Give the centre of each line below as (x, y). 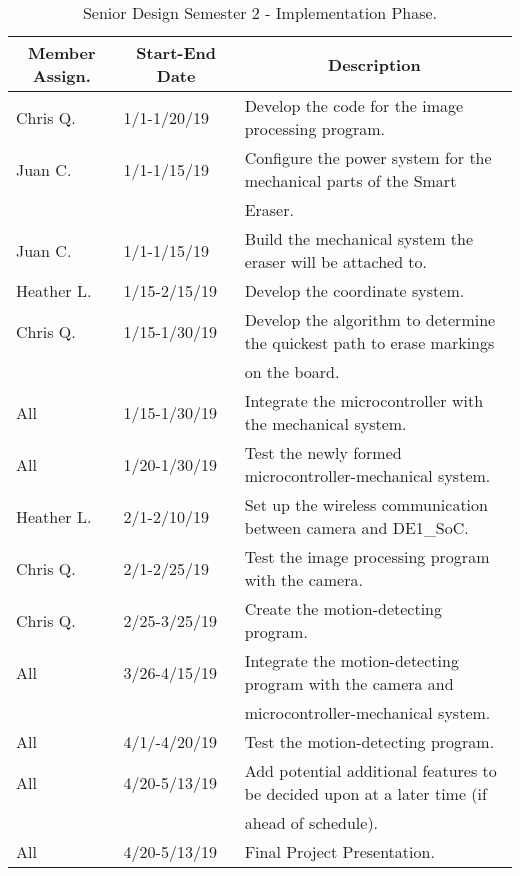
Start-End (176, 52)
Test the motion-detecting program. (369, 741)
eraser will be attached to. (336, 261)
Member (62, 52)
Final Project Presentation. (339, 851)
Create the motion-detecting (343, 608)
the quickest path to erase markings (369, 342)
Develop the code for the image (354, 105)
